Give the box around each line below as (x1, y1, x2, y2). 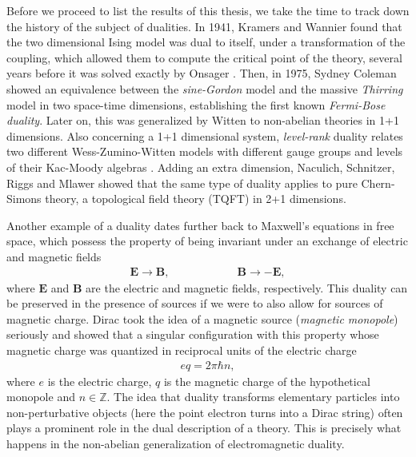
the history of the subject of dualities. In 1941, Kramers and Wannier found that (6, 18, 402, 34)
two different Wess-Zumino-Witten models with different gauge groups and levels (6, 143, 403, 160)
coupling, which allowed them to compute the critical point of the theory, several (6, 49, 402, 66)
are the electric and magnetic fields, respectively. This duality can (86, 279, 408, 296)
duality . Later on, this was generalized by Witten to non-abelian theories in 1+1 (6, 112, 399, 129)
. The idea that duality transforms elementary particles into (106, 388, 400, 405)
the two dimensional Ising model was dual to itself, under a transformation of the (6, 34, 406, 50)
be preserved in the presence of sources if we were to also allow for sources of (6, 295, 383, 312)
